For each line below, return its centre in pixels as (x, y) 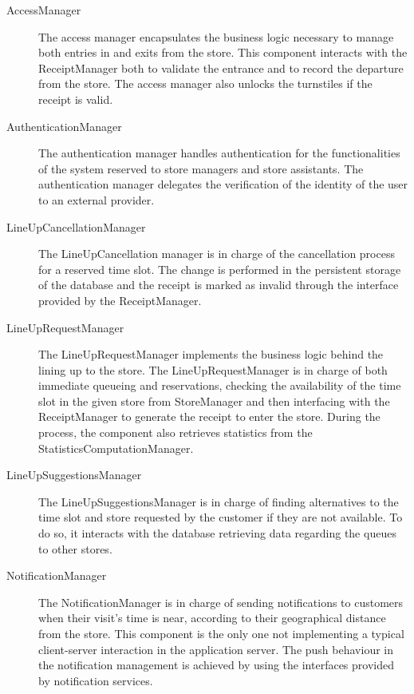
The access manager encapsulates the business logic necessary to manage (216, 36)
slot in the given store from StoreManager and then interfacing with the (214, 401)
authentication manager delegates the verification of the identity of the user (223, 184)
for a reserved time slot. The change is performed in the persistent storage (220, 269)
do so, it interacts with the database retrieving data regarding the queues (217, 533)
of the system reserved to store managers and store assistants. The (201, 168)
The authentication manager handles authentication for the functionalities (219, 153)
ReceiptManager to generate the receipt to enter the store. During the (209, 416)
